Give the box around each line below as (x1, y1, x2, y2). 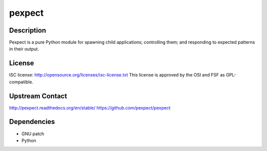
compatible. (9, 79, 34, 85)
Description (9, 26, 46, 35)
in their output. (9, 46, 39, 52)
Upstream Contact (9, 92, 67, 100)
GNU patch (21, 131, 44, 137)
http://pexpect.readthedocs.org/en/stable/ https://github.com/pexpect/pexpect (9, 105, 171, 111)
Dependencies (9, 117, 55, 126)
